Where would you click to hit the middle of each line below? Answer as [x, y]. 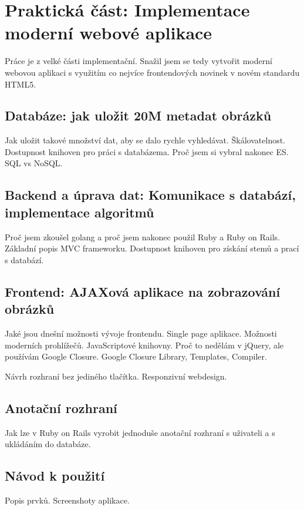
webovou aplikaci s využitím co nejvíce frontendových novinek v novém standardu [152, 72]
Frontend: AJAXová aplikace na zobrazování [143, 291]
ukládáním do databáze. [48, 444]
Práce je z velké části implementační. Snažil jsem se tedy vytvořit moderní [139, 61]
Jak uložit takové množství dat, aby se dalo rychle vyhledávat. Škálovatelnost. [145, 140]
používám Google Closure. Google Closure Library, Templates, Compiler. [136, 356]
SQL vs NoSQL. [34, 163]
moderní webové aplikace [109, 33]
